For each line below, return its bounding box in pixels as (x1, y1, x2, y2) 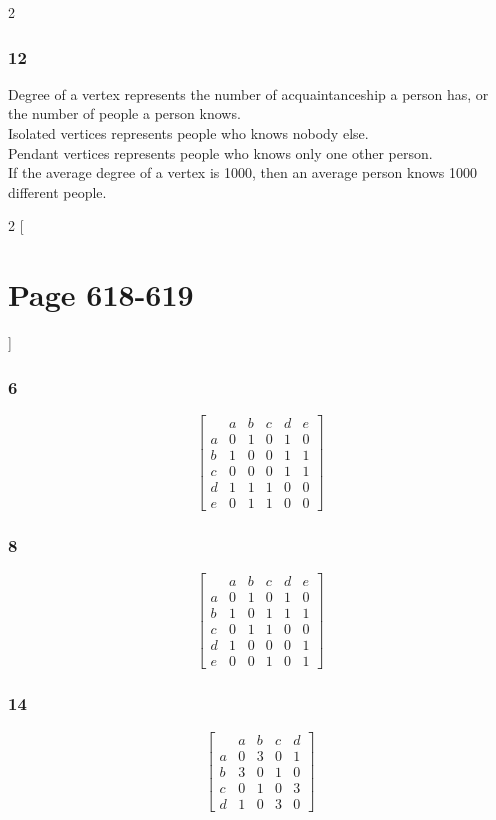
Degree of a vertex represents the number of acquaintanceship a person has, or (8, 83, 489, 104)
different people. (8, 181, 107, 202)
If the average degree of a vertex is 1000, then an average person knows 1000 (8, 162, 477, 183)
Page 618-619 (8, 274, 194, 315)
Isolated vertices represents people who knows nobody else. (8, 123, 369, 143)
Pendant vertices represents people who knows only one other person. (8, 142, 433, 163)
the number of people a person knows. (8, 103, 241, 124)
